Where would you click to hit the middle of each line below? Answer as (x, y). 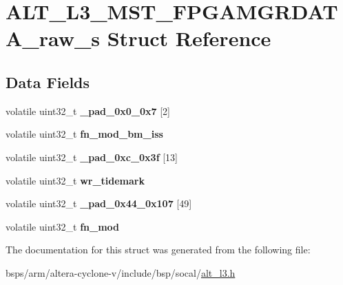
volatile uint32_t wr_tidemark (75, 180)
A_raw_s (53, 38)
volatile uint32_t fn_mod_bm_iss (84, 134)
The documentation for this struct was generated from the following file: (158, 250)
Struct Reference (189, 38)
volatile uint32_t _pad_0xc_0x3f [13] (92, 157)
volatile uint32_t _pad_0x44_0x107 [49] (99, 203)
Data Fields (48, 82)
